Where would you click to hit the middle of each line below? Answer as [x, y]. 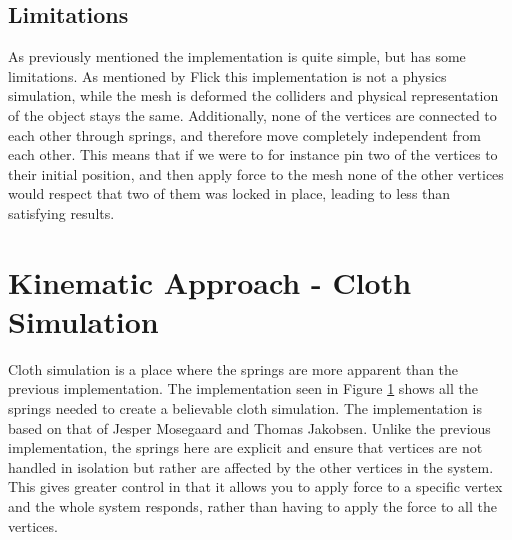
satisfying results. [61, 212]
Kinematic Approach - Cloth [210, 281]
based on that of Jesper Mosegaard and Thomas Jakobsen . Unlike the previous [249, 427]
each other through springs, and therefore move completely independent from [244, 134]
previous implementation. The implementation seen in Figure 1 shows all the [243, 388]
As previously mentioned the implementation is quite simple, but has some [237, 56]
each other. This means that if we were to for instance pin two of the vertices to [253, 154]
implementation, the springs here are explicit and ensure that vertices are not [245, 447]
